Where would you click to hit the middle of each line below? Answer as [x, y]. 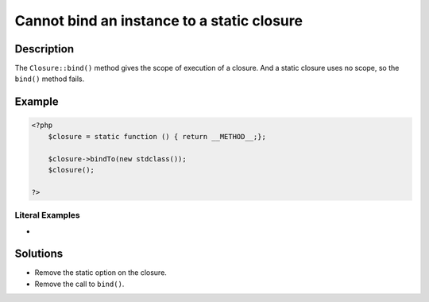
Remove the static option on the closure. [100, 273]
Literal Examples [47, 215]
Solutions [39, 254]
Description [44, 49]
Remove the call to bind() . [79, 284]
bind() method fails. [50, 79]
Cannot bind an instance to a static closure [159, 21]
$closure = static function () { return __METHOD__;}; [157, 136]
